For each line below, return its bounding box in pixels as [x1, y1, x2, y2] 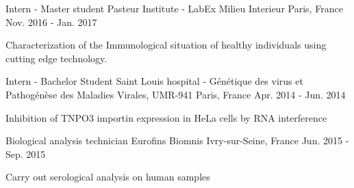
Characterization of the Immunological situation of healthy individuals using [5, 38, 327, 52]
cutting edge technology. [5, 51, 108, 65]
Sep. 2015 [5, 146, 46, 161]
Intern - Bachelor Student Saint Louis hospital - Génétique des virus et [5, 74, 303, 88]
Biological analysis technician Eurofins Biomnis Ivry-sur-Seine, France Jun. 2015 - [5, 133, 349, 148]
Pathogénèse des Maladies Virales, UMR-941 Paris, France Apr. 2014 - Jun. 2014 [5, 87, 346, 101]
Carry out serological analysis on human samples [5, 170, 210, 184]
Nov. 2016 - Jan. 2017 [5, 14, 97, 29]
